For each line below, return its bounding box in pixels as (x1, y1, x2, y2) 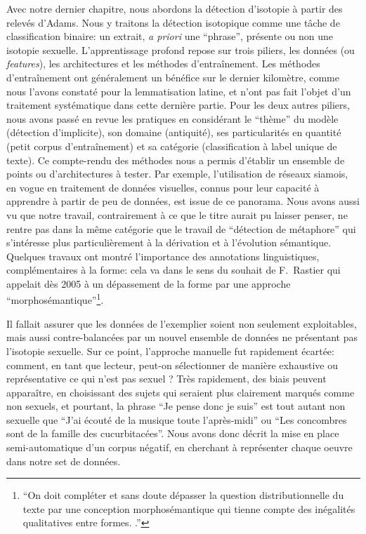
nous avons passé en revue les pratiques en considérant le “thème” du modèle (6, 111, 339, 126)
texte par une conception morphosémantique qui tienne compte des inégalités (22, 501, 355, 516)
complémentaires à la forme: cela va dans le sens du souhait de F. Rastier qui (6, 262, 341, 277)
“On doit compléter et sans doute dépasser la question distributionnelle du (22, 488, 344, 502)
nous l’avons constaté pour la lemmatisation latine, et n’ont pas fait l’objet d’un (6, 84, 351, 98)
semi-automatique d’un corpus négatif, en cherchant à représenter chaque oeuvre (6, 440, 353, 455)
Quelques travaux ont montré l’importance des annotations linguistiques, (6, 248, 320, 263)
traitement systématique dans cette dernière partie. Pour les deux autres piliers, (6, 98, 350, 112)
